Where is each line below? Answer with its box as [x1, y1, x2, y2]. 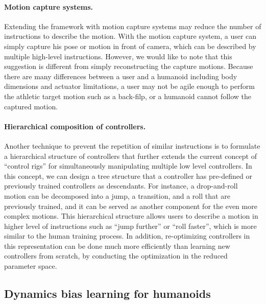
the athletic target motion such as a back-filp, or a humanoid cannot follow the [4, 90, 252, 101]
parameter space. [4, 261, 57, 271]
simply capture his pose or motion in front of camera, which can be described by [4, 40, 256, 51]
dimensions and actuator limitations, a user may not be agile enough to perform [4, 81, 255, 91]
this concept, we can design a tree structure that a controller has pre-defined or [4, 170, 252, 181]
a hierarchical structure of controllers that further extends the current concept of [4, 150, 257, 161]
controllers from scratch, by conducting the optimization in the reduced [4, 250, 228, 261]
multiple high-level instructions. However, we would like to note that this [4, 51, 232, 61]
